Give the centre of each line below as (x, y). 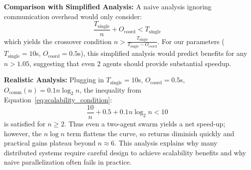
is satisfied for (25, 124)
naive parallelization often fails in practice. (68, 162)
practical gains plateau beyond (50, 143)
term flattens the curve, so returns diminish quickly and (150, 133)
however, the (23, 133)
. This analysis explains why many (166, 143)
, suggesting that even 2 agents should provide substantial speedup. (130, 63)
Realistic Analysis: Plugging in (54, 80)
